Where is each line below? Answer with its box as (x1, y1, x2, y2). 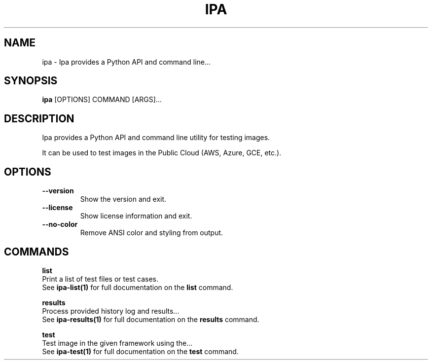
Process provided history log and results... (42, 306, 180, 315)
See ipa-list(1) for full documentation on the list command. (42, 283, 233, 291)
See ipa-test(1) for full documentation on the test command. (42, 347, 239, 356)
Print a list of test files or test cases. (42, 274, 158, 283)
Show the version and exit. (80, 195, 167, 204)
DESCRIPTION (4, 112, 74, 125)
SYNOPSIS (4, 74, 58, 87)
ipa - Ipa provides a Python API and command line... (42, 57, 211, 66)
